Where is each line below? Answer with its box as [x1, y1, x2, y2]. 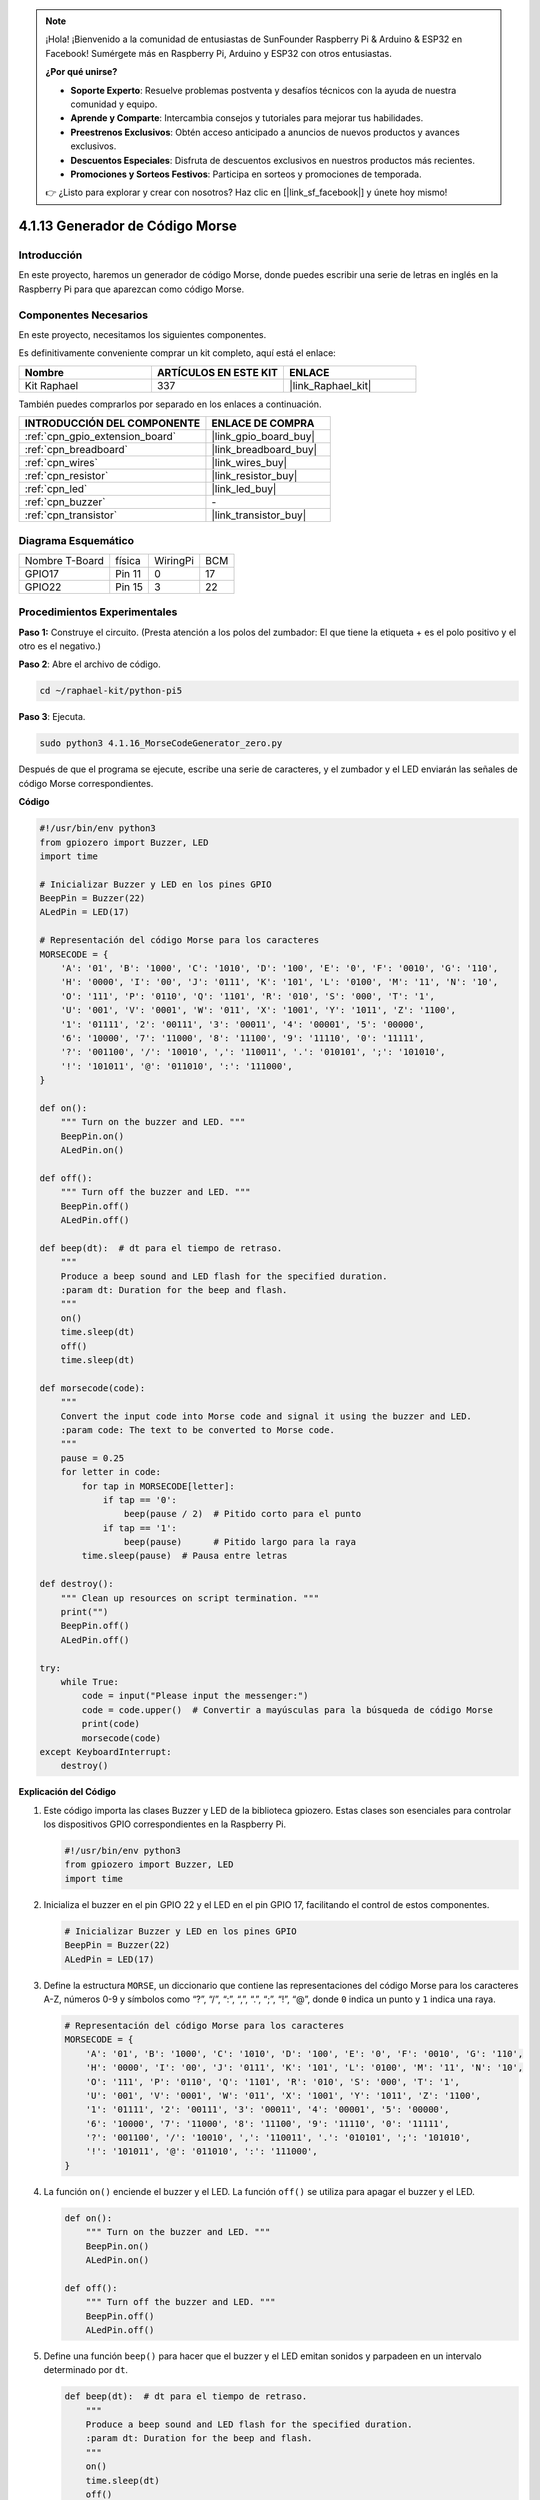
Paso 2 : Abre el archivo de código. [18, 658, 161, 670]
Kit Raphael [24, 378, 79, 392]
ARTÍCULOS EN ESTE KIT [156, 365, 279, 379]
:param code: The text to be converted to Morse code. [60, 1424, 335, 1435]
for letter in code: [60, 1466, 162, 1478]
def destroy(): [39, 1578, 114, 1590]
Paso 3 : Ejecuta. [18, 711, 86, 723]
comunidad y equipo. [70, 98, 158, 110]
